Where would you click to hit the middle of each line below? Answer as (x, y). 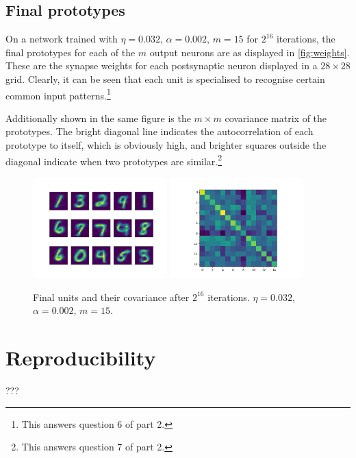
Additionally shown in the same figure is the (98, 118)
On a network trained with (62, 39)
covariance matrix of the (276, 118)
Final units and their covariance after (111, 297)
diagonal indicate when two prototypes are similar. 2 (114, 160)
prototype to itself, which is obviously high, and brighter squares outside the (166, 145)
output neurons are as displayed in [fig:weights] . (250, 52)
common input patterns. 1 (58, 94)
